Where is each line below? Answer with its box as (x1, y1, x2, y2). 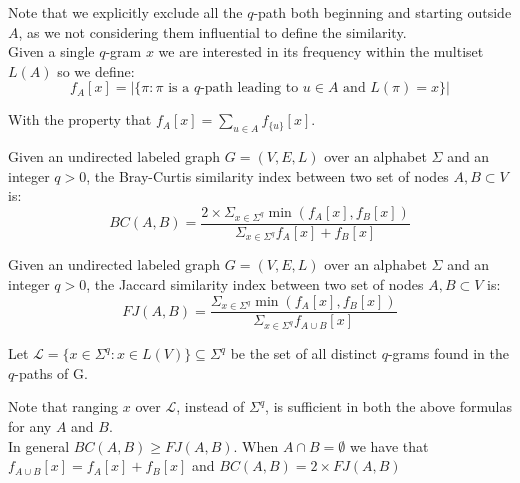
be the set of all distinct (230, 343, 378, 364)
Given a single (8, 41, 95, 62)
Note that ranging (8, 396, 119, 417)
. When (233, 435, 279, 456)
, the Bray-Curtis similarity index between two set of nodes (86, 165, 449, 186)
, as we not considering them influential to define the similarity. (18, 21, 407, 42)
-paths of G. (14, 362, 88, 383)
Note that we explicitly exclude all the (8, 2, 243, 22)
